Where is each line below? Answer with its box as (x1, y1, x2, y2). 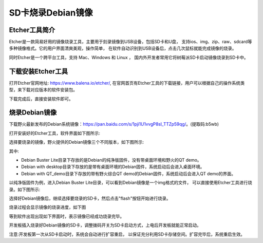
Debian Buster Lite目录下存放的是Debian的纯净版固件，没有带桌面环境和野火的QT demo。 (21, 157, 202, 163)
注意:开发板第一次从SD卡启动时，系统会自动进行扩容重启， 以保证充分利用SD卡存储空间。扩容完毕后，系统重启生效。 (9, 231, 245, 237)
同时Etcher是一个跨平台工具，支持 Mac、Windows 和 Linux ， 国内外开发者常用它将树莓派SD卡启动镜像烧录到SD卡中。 (9, 54, 248, 60)
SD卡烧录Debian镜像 (9, 7, 93, 18)
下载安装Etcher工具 (9, 67, 68, 75)
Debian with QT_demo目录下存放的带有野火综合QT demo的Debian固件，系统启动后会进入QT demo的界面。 (21, 170, 236, 176)
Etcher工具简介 (9, 26, 56, 34)
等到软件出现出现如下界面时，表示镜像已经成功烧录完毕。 (9, 213, 124, 219)
